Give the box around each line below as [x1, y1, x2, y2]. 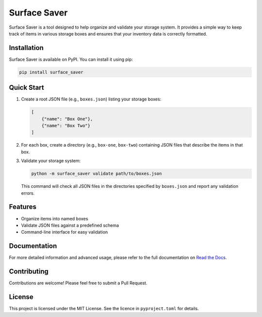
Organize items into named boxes [21, 216, 88, 221]
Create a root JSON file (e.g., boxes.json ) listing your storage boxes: [21, 96, 162, 102]
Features [9, 203, 36, 211]
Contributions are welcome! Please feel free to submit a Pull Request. [9, 280, 147, 286]
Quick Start [9, 83, 44, 92]
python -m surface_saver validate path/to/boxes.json [31, 171, 162, 177]
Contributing [9, 267, 49, 276]
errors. [21, 190, 35, 196]
